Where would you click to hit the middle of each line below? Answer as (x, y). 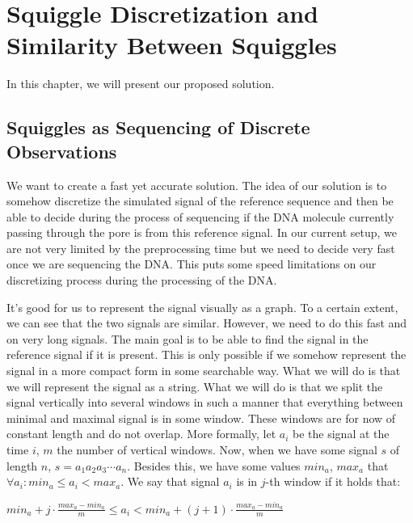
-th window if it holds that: (333, 481)
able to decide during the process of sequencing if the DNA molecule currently (200, 216)
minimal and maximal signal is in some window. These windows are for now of (201, 418)
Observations (62, 151)
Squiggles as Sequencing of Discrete (158, 127)
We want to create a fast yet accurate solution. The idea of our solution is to (197, 185)
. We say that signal (170, 481)
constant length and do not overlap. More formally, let (141, 434)
